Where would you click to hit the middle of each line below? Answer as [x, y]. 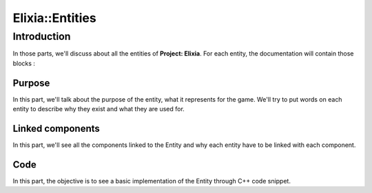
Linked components [56, 128]
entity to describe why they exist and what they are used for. [99, 109]
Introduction [42, 36]
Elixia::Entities [54, 18]
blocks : [24, 63]
